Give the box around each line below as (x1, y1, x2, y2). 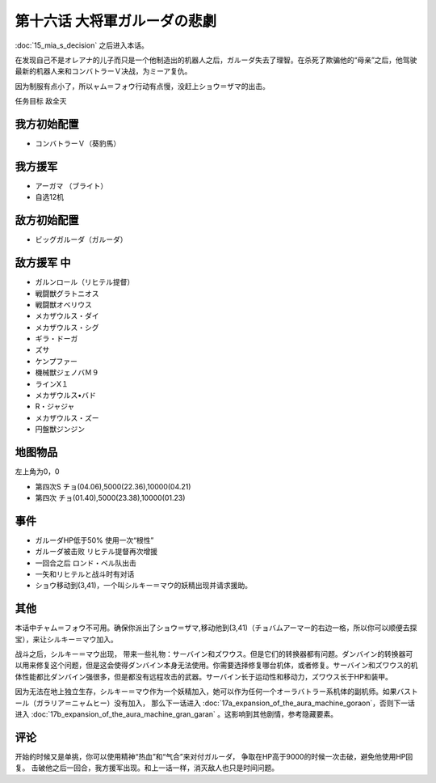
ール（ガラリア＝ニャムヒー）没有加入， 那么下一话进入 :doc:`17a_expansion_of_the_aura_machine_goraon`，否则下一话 (15, 698, 416, 708)
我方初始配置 (15, 117, 79, 131)
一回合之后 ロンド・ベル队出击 (35, 558, 136, 568)
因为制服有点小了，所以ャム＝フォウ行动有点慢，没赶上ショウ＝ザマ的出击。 (15, 81, 270, 91)
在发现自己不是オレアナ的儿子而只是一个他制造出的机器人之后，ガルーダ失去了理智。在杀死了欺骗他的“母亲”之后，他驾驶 (15, 55, 417, 65)
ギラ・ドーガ (35, 334, 78, 344)
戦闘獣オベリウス (35, 299, 92, 309)
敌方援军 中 (15, 256, 71, 270)
